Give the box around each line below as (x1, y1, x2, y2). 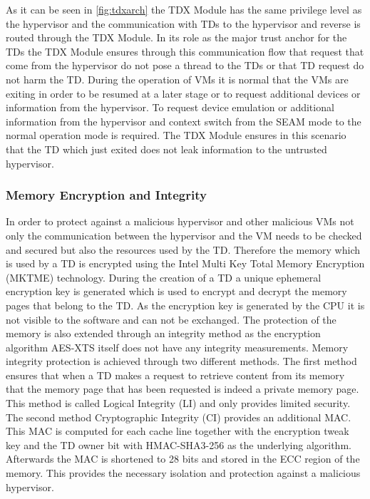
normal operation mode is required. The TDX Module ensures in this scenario (6, 128, 346, 143)
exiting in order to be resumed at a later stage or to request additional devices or (6, 86, 361, 101)
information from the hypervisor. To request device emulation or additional (6, 100, 334, 115)
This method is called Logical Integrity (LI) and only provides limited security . (6, 396, 351, 411)
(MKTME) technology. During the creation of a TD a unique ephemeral (6, 269, 322, 284)
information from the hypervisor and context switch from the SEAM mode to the (6, 113, 361, 128)
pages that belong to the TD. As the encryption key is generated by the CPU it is (6, 297, 365, 312)
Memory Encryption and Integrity (6, 186, 207, 204)
